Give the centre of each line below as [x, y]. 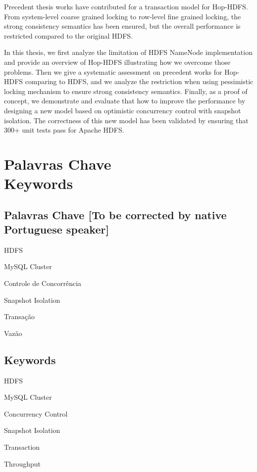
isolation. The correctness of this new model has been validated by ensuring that [126, 120]
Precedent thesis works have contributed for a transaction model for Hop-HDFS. [126, 6]
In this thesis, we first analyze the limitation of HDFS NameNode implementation [128, 52]
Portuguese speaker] [57, 229]
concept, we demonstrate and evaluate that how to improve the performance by [125, 101]
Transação [19, 316]
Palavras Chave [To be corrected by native [115, 214]
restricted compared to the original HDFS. [69, 35]
